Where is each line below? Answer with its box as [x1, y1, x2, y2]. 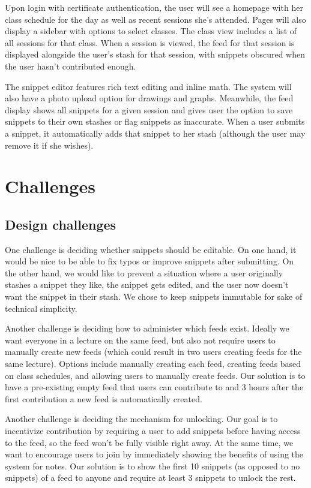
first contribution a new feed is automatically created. [5, 392, 202, 405]
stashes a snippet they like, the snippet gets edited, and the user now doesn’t [5, 278, 289, 291]
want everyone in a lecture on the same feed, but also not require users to [5, 333, 276, 346]
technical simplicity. [5, 302, 77, 314]
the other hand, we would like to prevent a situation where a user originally [5, 266, 283, 279]
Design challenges [5, 215, 116, 233]
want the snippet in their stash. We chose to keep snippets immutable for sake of [5, 290, 303, 303]
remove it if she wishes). [5, 138, 94, 151]
